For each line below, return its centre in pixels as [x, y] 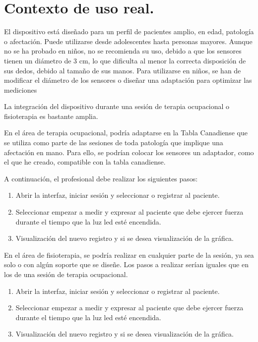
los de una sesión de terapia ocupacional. [66, 274]
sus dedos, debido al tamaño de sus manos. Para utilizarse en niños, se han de [123, 70]
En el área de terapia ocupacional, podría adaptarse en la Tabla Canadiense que [126, 133]
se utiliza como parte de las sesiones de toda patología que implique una [114, 142]
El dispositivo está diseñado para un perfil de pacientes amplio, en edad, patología [129, 31]
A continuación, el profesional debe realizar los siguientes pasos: [101, 178]
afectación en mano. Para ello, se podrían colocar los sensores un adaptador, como [129, 152]
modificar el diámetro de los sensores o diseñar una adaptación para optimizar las [128, 80]
